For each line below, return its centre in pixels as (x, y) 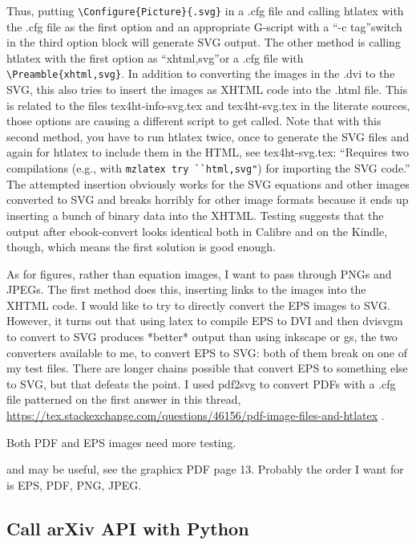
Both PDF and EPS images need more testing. (121, 442)
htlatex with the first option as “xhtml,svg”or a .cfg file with (155, 57)
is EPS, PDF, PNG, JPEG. (74, 484)
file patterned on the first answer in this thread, (124, 399)
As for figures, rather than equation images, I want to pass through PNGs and (199, 273)
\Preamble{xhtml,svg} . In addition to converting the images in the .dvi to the (201, 73)
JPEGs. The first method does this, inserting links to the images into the (186, 289)
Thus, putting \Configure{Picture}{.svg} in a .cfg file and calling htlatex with (205, 10)
